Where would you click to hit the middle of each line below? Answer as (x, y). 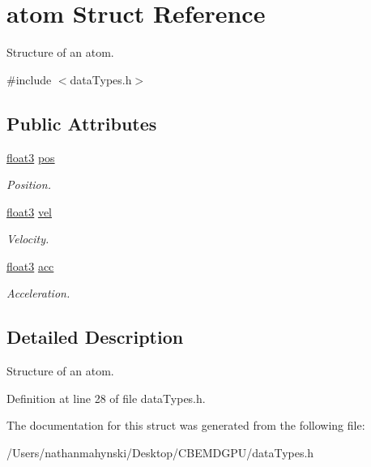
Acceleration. (38, 293)
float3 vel (30, 211)
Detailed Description (95, 337)
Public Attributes (82, 123)
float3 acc (30, 266)
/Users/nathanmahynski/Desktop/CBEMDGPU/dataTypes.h (160, 453)
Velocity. (28, 239)
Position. (29, 184)
